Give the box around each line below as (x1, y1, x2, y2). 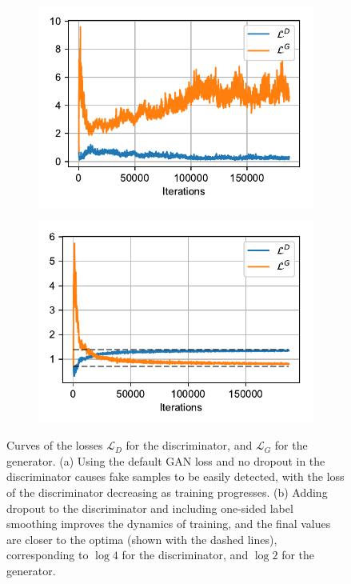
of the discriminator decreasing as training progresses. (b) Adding (6, 484, 328, 500)
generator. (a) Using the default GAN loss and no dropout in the (6, 452, 325, 469)
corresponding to (6, 546, 89, 563)
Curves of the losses (6, 437, 103, 454)
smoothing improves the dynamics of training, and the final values (6, 515, 331, 532)
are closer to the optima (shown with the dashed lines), (6, 530, 277, 547)
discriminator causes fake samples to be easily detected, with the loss (6, 468, 345, 485)
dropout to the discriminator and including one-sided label (6, 499, 293, 516)
